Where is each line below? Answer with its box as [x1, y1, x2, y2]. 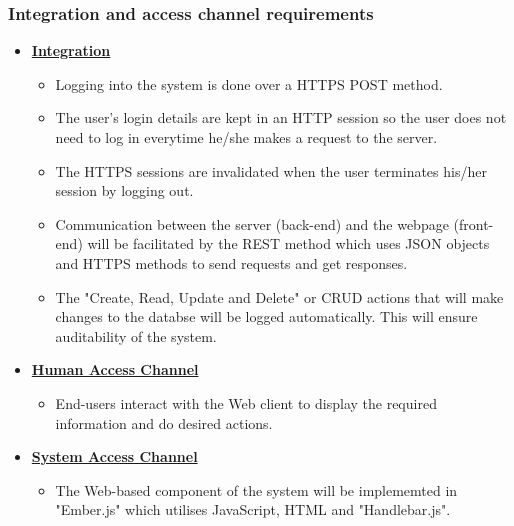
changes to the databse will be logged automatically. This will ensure [55, 306, 478, 327]
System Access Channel [31, 446, 198, 467]
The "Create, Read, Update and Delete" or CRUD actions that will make [55, 286, 504, 307]
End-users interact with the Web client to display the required [55, 392, 437, 413]
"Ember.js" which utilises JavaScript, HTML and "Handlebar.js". [55, 499, 451, 520]
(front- [453, 213, 494, 234]
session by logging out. [55, 180, 194, 201]
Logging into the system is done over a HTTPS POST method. [55, 73, 443, 94]
